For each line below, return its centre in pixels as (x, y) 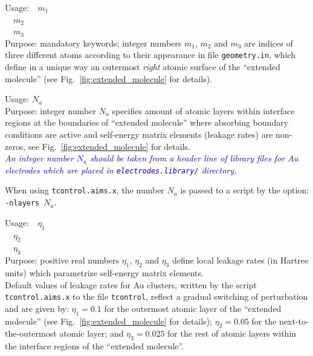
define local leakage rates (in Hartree (240, 260)
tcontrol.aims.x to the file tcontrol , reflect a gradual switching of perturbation (156, 296)
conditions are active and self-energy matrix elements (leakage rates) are (139, 134)
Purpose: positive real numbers (62, 260)
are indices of (269, 43)
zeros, (15, 146)
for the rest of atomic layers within (232, 333)
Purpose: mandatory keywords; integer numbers (93, 43)
